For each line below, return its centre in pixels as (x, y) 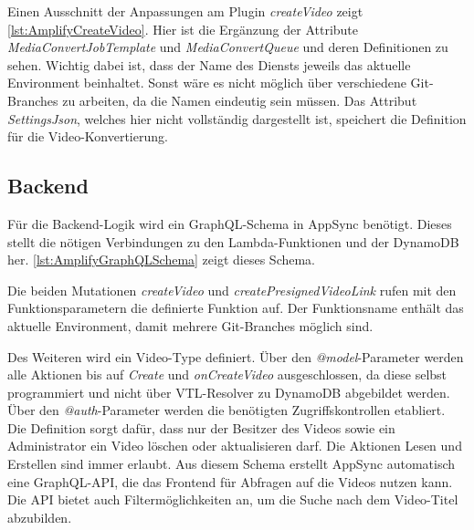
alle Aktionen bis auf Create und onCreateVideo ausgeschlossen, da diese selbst (227, 374)
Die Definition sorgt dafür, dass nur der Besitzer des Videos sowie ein (201, 427)
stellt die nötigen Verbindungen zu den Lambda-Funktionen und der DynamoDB (233, 241)
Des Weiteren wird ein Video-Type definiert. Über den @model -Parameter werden (236, 356)
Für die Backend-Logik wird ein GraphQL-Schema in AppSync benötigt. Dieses (230, 223)
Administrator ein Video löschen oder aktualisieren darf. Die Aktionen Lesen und (235, 446)
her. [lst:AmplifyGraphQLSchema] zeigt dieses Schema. (162, 260)
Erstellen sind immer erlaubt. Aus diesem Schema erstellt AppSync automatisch (232, 464)
